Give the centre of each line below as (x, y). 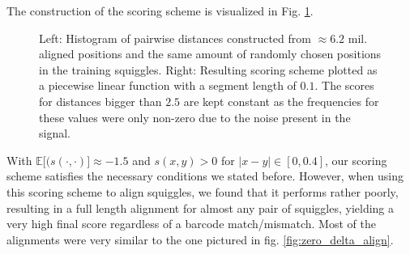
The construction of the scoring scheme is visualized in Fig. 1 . (160, 11)
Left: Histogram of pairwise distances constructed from (175, 38)
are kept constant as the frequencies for (281, 101)
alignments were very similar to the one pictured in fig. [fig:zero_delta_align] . (200, 239)
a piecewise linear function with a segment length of (168, 85)
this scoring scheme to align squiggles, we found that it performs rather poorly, (203, 191)
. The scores (344, 85)
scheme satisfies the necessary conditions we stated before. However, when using (205, 176)
